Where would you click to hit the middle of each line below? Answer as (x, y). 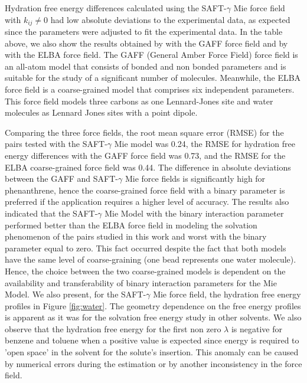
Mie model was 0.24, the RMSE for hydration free (205, 144)
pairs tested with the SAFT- (56, 144)
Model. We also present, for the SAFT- (76, 294)
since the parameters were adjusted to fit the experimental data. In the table (144, 32)
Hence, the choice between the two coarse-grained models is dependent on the (145, 271)
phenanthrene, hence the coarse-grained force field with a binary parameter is (145, 190)
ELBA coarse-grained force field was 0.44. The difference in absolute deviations (148, 167)
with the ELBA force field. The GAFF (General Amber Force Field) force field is (151, 55)
